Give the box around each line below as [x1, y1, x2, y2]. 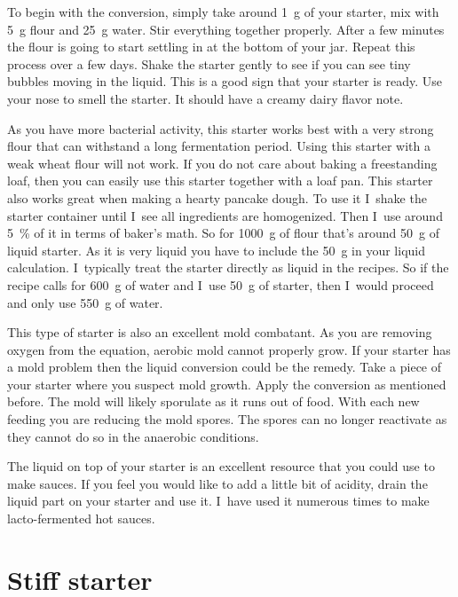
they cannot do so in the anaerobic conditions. [7, 427, 259, 445]
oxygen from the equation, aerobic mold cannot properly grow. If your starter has [7, 340, 451, 358]
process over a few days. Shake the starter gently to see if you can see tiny [7, 54, 411, 73]
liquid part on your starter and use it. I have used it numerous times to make [7, 491, 430, 510]
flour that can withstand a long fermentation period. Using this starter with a [7, 137, 430, 155]
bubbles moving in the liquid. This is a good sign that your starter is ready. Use [7, 72, 442, 90]
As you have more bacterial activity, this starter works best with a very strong [7, 119, 434, 137]
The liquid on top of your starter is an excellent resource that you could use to [7, 457, 435, 475]
